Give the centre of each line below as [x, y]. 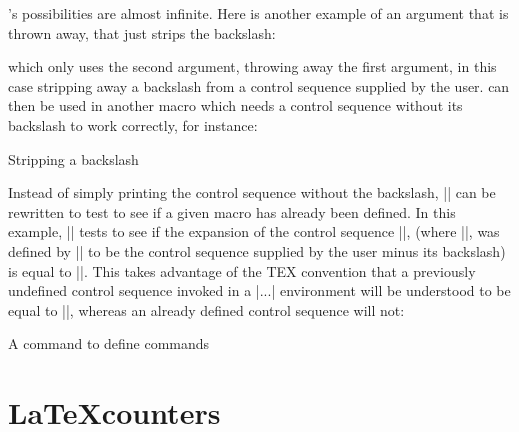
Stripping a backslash [73, 158]
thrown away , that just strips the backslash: [142, 32]
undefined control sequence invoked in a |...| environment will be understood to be [259, 290]
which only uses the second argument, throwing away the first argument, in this [252, 66]
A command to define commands [109, 343]
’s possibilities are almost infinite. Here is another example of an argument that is [258, 13]
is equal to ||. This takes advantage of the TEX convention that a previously [242, 270]
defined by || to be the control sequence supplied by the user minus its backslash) [257, 250]
